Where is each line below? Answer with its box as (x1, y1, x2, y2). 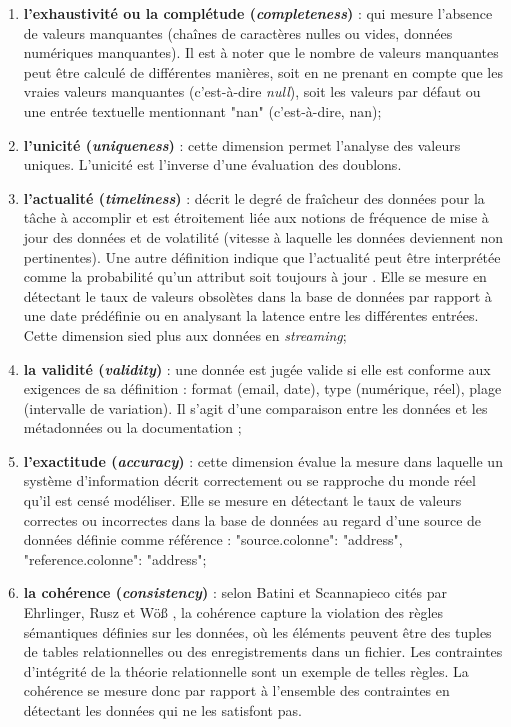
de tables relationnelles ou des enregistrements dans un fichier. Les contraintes (23, 641, 503, 662)
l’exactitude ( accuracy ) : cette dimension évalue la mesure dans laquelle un (23, 450, 503, 471)
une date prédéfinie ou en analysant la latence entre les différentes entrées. (23, 305, 479, 326)
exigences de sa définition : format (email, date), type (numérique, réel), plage (23, 378, 502, 399)
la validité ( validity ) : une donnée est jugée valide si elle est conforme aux (23, 358, 491, 379)
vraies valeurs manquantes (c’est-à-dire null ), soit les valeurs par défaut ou (23, 81, 481, 102)
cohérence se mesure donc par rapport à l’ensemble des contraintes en (23, 680, 450, 701)
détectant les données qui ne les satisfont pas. (23, 700, 302, 720)
